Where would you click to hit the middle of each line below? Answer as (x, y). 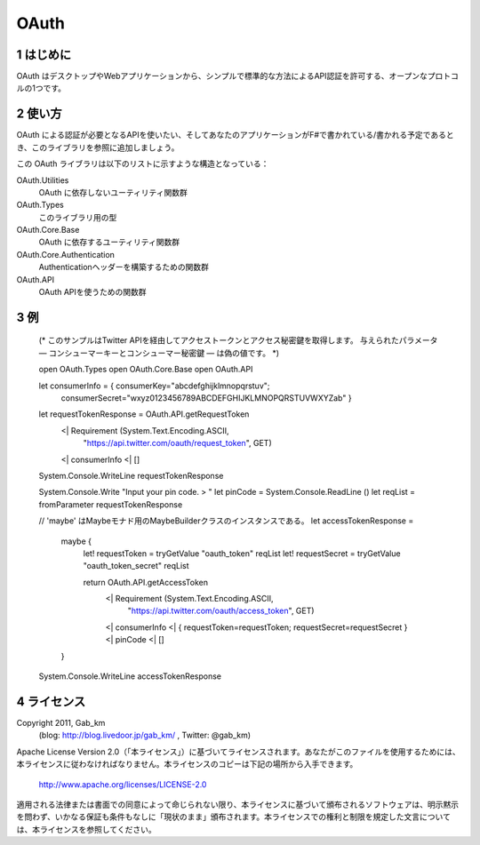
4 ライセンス (51, 702)
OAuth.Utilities (43, 180)
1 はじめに (44, 55)
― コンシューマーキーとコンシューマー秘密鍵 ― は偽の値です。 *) (159, 353)
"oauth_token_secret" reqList (136, 566)
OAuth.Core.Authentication (66, 254)
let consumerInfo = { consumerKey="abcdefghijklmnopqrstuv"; (154, 386)
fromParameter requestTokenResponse (111, 504)
